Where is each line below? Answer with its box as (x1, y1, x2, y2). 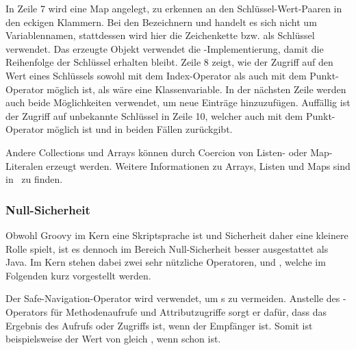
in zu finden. (5, 172, 63, 186)
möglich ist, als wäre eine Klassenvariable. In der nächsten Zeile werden (47, 82, 346, 96)
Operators (5, 304, 48, 318)
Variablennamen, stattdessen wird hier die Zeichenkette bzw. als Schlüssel (5, 28, 315, 42)
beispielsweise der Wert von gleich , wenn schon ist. (5, 332, 221, 346)
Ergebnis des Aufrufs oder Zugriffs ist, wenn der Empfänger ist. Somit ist (5, 318, 313, 332)
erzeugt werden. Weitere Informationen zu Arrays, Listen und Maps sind (46, 158, 351, 173)
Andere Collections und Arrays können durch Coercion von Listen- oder (5, 145, 307, 159)
